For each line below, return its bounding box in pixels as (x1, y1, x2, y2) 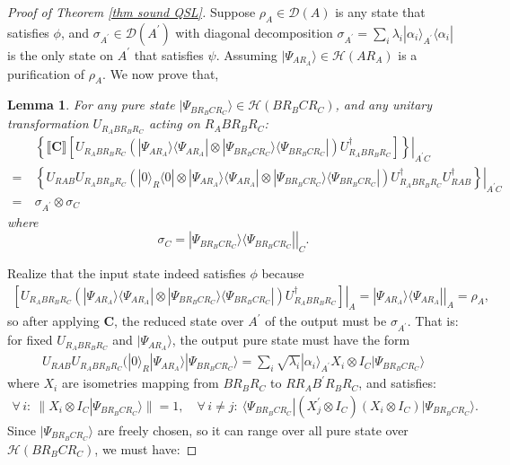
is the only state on (7, 45, 113, 64)
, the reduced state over (114, 311, 244, 330)
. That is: (407, 311, 459, 330)
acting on (148, 114, 200, 133)
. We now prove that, (102, 64, 219, 83)
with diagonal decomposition (175, 22, 333, 41)
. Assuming (215, 45, 277, 64)
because (261, 264, 304, 282)
